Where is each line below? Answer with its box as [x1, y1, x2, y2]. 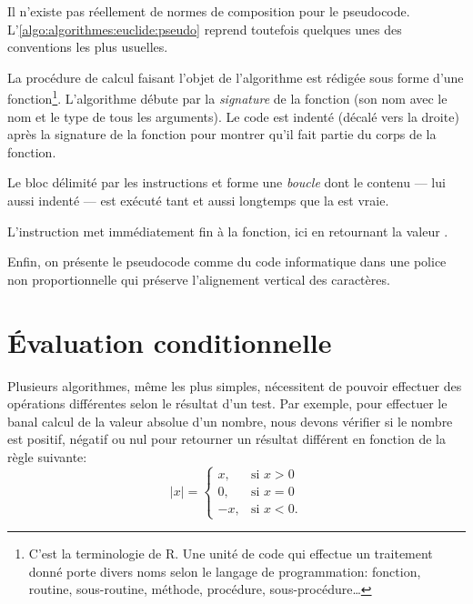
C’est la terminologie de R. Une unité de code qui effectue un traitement [28, 544, 433, 563]
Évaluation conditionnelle [7, 323, 332, 360]
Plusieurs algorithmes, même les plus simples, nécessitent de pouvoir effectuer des [7, 376, 462, 395]
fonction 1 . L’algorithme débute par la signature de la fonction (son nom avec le [7, 86, 448, 108]
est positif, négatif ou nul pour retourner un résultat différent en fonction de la [7, 429, 446, 448]
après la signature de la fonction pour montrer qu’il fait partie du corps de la [7, 125, 437, 144]
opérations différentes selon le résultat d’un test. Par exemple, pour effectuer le [7, 394, 448, 413]
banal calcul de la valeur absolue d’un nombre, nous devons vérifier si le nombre [7, 411, 453, 430]
